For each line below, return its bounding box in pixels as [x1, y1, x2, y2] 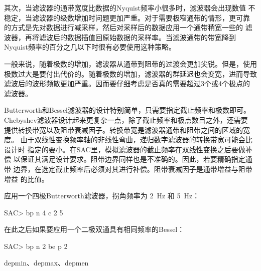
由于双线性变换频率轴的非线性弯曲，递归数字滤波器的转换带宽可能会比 [20, 134, 252, 145]
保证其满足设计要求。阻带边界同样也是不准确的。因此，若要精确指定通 [20, 154, 252, 164]
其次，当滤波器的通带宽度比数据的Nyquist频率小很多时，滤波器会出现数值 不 [4, 3, 255, 13]
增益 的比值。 [4, 173, 49, 184]
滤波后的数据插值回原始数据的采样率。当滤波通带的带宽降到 [39, 32, 236, 42]
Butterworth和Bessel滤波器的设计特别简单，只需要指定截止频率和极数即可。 [4, 105, 250, 115]
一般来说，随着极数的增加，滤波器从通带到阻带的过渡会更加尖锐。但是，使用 [4, 58, 257, 69]
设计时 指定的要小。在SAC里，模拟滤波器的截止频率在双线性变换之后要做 [4, 144, 245, 154]
